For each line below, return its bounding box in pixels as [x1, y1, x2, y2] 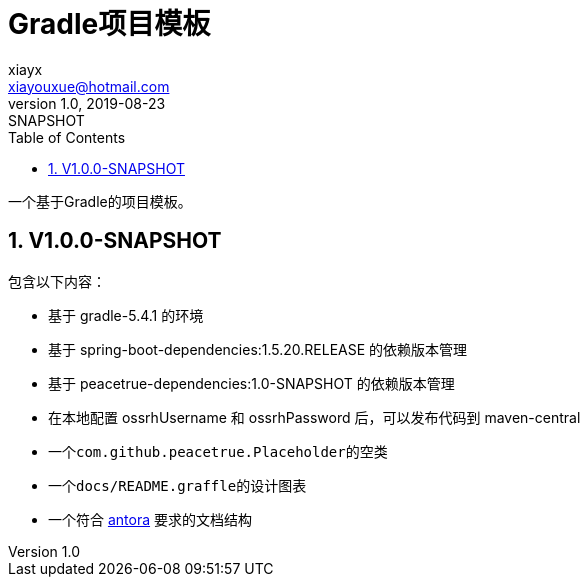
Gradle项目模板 [8, 7, 211, 41]
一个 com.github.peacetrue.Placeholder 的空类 [48, 442, 388, 460]
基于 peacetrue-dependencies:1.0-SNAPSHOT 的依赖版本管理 [48, 374, 455, 392]
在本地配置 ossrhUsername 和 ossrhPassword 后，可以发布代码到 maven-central [48, 408, 581, 426]
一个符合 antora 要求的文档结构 [48, 510, 252, 528]
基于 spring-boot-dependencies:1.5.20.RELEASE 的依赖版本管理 [48, 340, 468, 358]
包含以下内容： [8, 272, 106, 290]
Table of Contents [8, 128, 126, 146]
